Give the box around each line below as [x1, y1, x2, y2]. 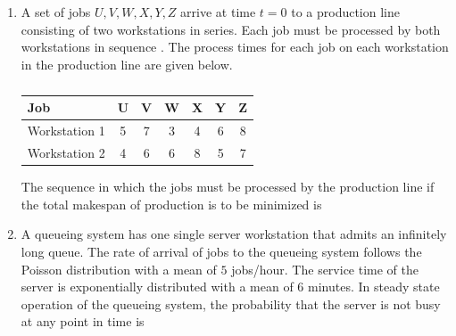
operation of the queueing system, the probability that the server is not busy [21, 294, 441, 313]
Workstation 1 [27, 121, 105, 140]
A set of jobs [21, 3, 91, 20]
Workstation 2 [27, 143, 105, 162]
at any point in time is [21, 312, 145, 331]
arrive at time [180, 3, 256, 20]
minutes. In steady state [307, 277, 440, 296]
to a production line [291, 3, 400, 20]
